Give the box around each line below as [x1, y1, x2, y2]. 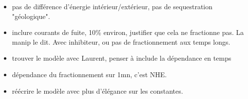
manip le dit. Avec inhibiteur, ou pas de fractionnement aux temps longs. [12, 36, 230, 47]
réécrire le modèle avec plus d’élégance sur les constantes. [12, 85, 183, 96]
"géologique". [12, 11, 50, 21]
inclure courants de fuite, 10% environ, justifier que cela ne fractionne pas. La [12, 27, 244, 37]
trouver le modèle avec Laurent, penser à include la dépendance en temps [12, 53, 231, 63]
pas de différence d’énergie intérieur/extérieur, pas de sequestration [12, 1, 213, 11]
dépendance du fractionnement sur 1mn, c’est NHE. [12, 69, 167, 79]
